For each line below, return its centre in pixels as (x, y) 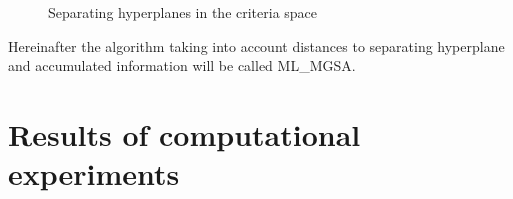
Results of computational (184, 133)
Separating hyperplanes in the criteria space (183, 12)
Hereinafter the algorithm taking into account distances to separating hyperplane (256, 45)
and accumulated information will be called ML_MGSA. (182, 65)
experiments (94, 173)
